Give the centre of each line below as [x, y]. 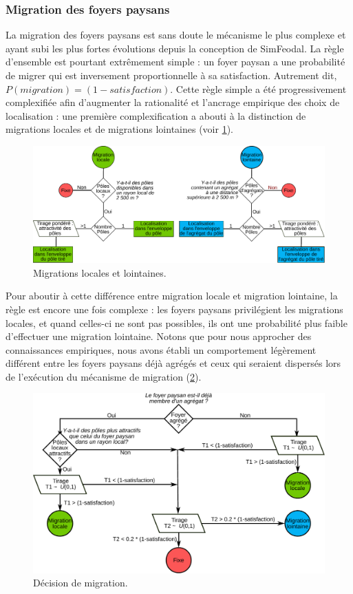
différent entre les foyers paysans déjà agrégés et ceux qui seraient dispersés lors [173, 363]
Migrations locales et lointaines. [100, 272]
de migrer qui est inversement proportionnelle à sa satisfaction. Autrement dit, [171, 75]
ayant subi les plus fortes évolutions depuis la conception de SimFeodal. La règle [175, 48]
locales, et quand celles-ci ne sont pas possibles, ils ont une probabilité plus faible [176, 322]
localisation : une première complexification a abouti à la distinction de [156, 115]
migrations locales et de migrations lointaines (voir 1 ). [119, 129]
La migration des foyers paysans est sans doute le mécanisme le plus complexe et [176, 35]
